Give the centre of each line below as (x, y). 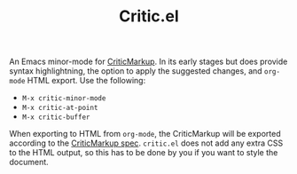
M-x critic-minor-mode (64, 99)
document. (29, 162)
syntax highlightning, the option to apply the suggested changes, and (136, 71)
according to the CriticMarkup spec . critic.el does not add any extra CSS (146, 143)
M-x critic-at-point (60, 108)
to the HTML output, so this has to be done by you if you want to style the (144, 153)
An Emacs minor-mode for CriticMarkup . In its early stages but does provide (148, 62)
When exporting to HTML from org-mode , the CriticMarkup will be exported (145, 134)
